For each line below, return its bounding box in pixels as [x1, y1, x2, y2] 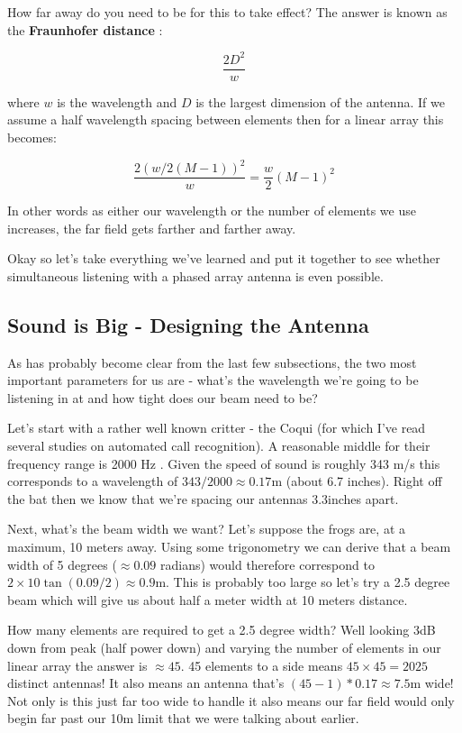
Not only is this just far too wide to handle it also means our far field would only [7, 691, 455, 710]
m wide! [410, 673, 454, 692]
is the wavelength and [57, 92, 177, 111]
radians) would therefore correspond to [159, 554, 375, 573]
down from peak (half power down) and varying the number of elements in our [7, 637, 441, 656]
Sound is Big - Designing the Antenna [7, 310, 369, 338]
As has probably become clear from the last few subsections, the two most [7, 353, 417, 371]
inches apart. [328, 489, 399, 508]
